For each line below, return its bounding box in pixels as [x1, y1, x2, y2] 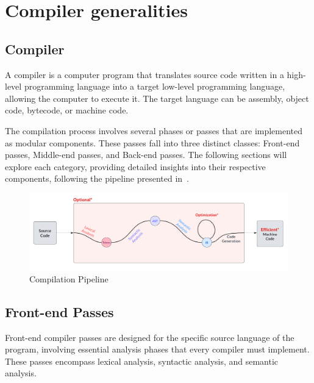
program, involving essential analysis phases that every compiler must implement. [5, 343, 310, 356]
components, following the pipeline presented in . [5, 172, 189, 185]
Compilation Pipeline [29, 272, 109, 285]
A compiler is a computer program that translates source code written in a [5, 68, 284, 81]
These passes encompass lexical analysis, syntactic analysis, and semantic [5, 354, 279, 367]
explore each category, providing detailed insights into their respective [5, 160, 266, 173]
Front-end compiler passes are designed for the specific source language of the [5, 331, 294, 343]
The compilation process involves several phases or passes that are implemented [5, 124, 303, 137]
